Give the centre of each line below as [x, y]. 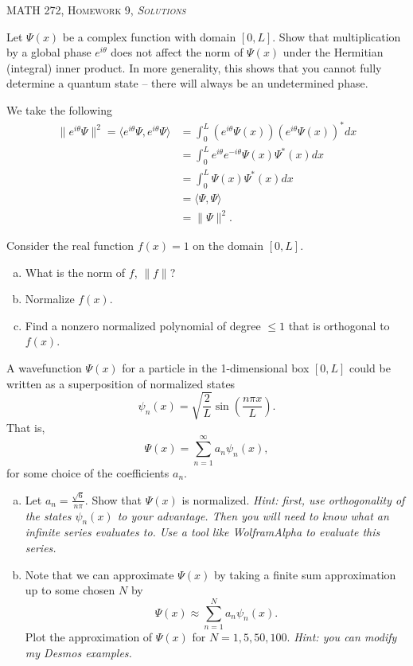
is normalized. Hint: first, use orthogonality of [293, 499]
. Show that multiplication [337, 36]
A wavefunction [44, 368]
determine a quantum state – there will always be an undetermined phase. [187, 83]
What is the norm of [75, 272]
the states [48, 515]
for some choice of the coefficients [88, 472]
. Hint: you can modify [342, 636]
